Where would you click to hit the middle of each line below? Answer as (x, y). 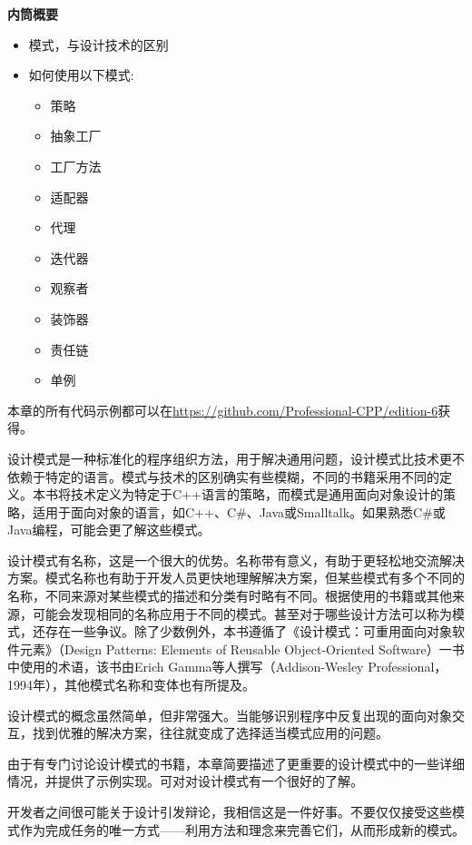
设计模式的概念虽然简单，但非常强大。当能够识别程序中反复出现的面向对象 (230, 715)
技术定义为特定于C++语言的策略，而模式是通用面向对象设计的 (256, 494)
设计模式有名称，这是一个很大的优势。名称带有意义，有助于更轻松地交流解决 (236, 560)
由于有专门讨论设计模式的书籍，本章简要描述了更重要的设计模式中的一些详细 (236, 763)
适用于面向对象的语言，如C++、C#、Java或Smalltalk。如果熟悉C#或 (239, 511)
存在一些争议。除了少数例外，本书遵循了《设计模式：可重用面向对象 (248, 631)
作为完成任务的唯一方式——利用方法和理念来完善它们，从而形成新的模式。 (242, 829)
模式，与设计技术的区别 (98, 44)
